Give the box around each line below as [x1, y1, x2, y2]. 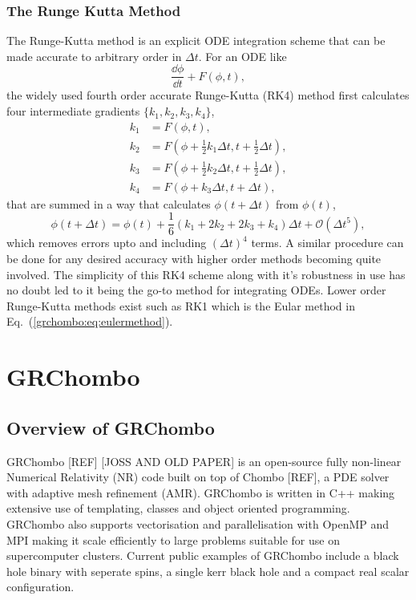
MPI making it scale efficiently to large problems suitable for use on [6, 531, 340, 548]
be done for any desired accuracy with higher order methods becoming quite [6, 250, 382, 267]
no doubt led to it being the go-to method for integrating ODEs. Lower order [6, 282, 386, 298]
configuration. [6, 578, 75, 595]
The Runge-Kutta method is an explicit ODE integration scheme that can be [6, 32, 386, 49]
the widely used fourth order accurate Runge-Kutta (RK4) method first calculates [6, 87, 410, 103]
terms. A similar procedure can [251, 234, 404, 251]
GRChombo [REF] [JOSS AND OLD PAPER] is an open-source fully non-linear [6, 452, 402, 469]
